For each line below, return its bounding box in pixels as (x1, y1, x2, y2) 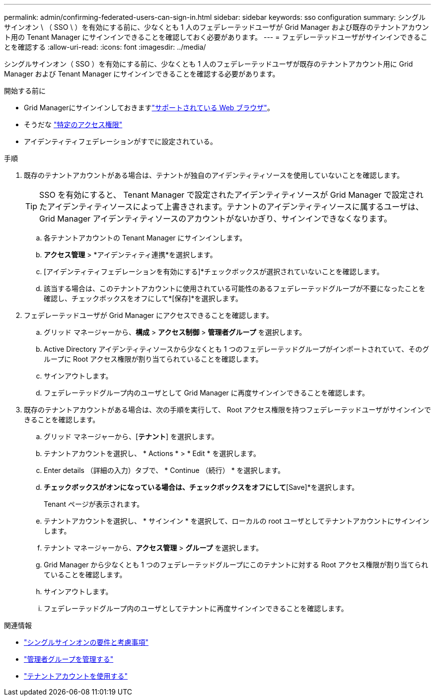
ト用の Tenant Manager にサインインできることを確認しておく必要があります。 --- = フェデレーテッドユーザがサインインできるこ (4, 33, 428, 41)
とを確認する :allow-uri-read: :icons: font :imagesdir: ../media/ (4, 43, 206, 51)
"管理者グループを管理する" (24, 655, 114, 663)
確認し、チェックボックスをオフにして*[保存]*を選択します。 (44, 294, 242, 303)
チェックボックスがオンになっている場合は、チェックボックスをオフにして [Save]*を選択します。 (44, 483, 359, 491)
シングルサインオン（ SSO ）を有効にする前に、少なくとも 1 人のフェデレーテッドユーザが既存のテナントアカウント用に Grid (4, 60, 413, 68)
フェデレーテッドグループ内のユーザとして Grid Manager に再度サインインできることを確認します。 (44, 389, 369, 397)
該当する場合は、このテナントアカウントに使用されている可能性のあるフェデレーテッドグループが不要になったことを (44, 284, 426, 293)
